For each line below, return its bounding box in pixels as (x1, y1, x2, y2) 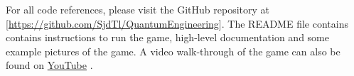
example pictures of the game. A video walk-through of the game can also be (6, 43, 340, 58)
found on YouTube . (6, 58, 93, 72)
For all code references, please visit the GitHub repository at (6, 2, 270, 16)
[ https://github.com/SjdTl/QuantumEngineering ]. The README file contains (6, 16, 348, 31)
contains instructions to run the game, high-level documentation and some (6, 30, 329, 45)
